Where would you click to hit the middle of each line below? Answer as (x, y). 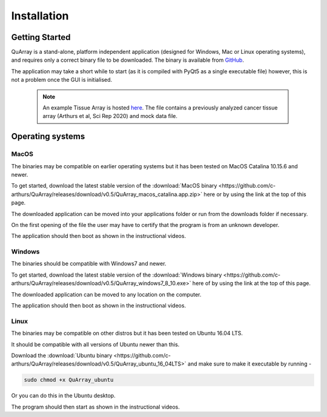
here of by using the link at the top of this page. (252, 283)
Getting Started (41, 37)
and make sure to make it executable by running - (250, 364)
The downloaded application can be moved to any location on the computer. (106, 294)
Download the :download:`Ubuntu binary (62, 355)
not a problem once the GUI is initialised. (62, 80)
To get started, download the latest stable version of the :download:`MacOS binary (114, 186)
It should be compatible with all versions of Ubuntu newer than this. (95, 344)
